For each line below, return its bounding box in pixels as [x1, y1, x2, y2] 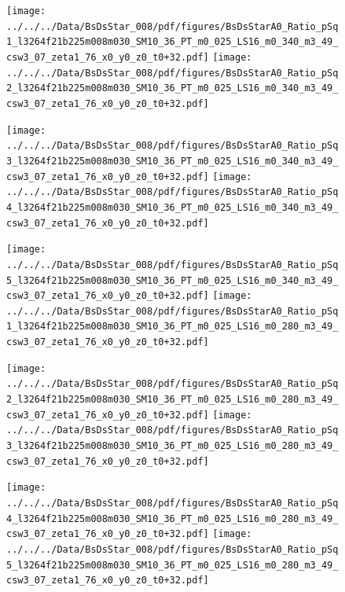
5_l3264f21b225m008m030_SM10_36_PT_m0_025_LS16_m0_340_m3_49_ [6, 274, 339, 286]
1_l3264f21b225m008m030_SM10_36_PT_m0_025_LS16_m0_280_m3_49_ [6, 321, 339, 333]
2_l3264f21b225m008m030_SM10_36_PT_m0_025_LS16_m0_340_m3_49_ [6, 83, 339, 94]
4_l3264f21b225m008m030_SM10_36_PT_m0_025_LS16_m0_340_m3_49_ [6, 201, 339, 213]
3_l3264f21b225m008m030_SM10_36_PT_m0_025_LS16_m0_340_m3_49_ [6, 155, 339, 167]
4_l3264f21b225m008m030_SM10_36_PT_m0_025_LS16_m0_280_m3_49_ [6, 513, 339, 524]
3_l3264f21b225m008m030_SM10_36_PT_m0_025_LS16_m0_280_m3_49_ [6, 440, 339, 452]
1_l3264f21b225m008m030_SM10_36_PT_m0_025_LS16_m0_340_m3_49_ [6, 36, 339, 48]
